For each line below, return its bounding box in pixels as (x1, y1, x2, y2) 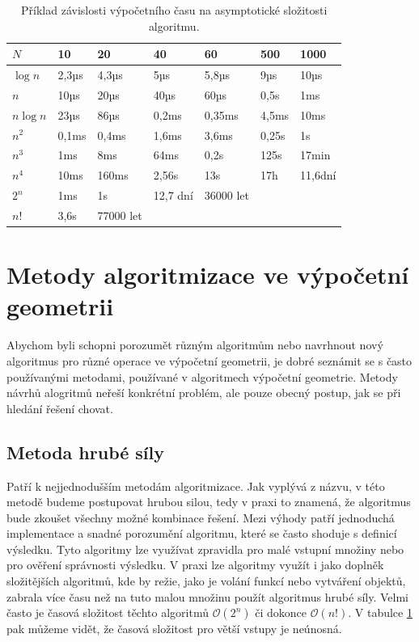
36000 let (204, 187, 249, 204)
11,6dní (300, 167, 336, 184)
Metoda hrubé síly (6, 439, 165, 464)
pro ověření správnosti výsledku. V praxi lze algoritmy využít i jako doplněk (6, 556, 384, 573)
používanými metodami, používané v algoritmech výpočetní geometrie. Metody (6, 368, 398, 385)
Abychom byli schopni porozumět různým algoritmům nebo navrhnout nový (6, 336, 383, 353)
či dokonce (255, 604, 307, 621)
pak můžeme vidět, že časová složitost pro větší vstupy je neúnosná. (6, 620, 342, 637)
